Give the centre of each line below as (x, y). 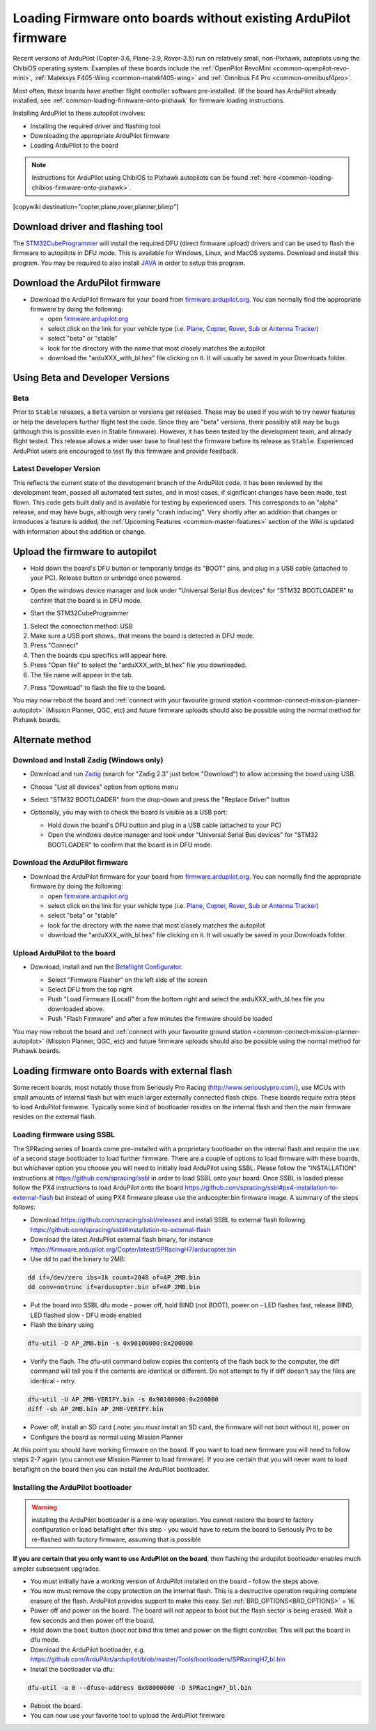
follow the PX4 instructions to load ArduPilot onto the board (98, 1187)
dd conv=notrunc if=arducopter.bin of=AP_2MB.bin (114, 1287)
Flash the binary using (62, 1325)
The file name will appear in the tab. (82, 675)
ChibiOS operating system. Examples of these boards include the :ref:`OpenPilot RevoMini (142, 68)
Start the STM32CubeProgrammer (79, 613)
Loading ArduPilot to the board (74, 146)
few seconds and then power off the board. (93, 1620)
